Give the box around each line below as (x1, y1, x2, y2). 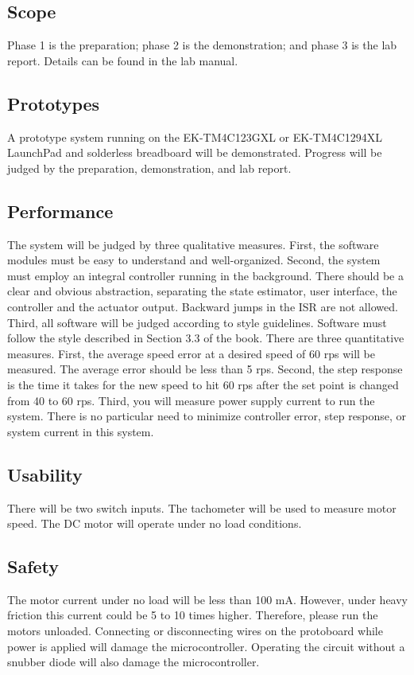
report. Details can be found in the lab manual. (7, 52, 238, 68)
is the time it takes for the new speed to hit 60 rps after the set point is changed (7, 376, 399, 392)
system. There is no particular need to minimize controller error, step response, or (7, 408, 407, 424)
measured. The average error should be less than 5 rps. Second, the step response (7, 361, 403, 377)
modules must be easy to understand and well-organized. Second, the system (7, 252, 381, 268)
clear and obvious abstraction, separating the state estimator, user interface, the (7, 283, 397, 299)
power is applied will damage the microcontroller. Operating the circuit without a (7, 638, 405, 654)
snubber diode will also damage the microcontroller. (7, 654, 260, 670)
